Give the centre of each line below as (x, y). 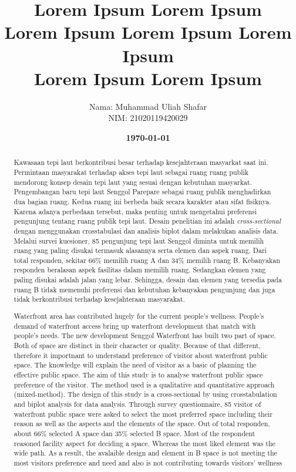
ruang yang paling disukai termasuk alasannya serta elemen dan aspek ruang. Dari (140, 250)
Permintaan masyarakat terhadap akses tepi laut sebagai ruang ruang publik (131, 172)
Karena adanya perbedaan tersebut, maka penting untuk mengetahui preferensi (135, 211)
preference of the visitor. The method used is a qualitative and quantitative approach (144, 384)
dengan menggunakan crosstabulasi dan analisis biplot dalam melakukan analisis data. (146, 230)
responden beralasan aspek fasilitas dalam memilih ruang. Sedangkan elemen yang (140, 270)
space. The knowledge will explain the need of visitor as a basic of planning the (135, 365)
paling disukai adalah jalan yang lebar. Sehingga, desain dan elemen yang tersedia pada (148, 280)
